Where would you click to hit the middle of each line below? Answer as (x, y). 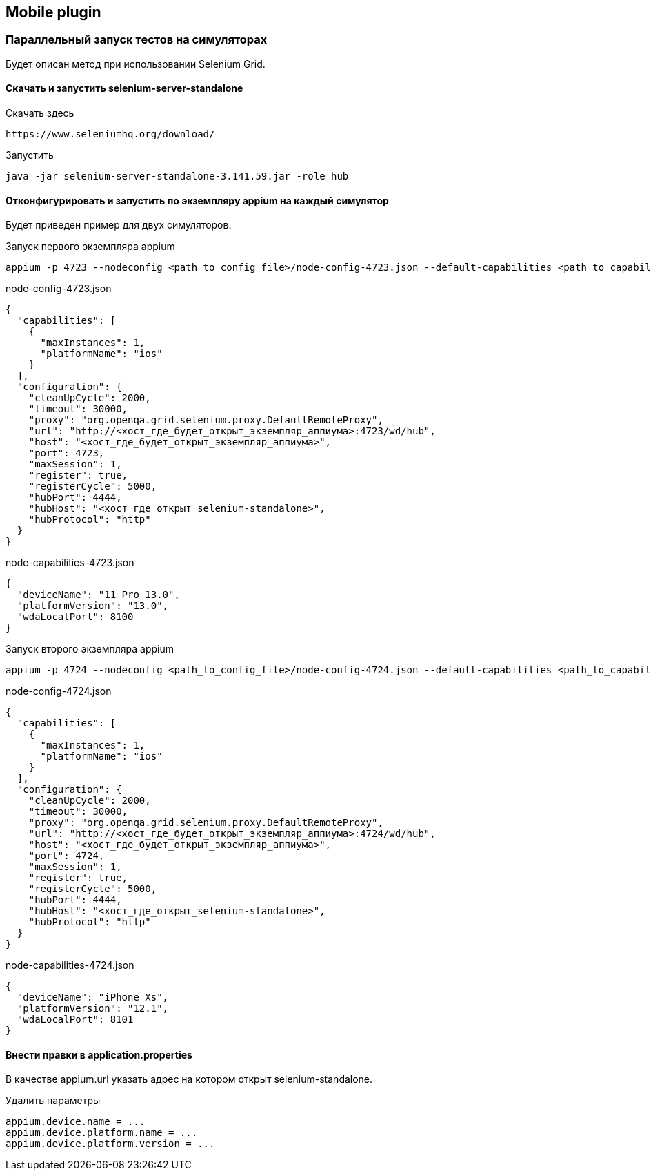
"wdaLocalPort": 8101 (75, 1020)
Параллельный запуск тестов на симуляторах (137, 40)
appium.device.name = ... (76, 1122)
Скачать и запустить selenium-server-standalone (124, 88)
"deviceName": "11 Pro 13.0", (98, 595)
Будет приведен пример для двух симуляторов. (119, 225)
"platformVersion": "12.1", (93, 1009)
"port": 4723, (67, 453)
